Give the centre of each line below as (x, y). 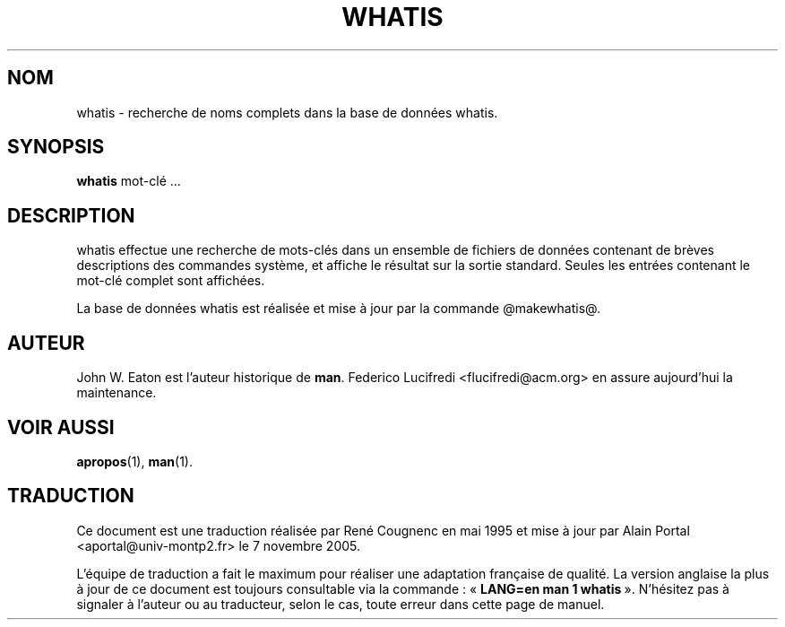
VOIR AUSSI (61, 427)
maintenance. (116, 393)
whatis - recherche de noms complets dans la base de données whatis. (287, 112)
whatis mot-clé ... (129, 181)
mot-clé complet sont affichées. (171, 281)
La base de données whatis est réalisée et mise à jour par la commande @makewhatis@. (338, 309)
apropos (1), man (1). (135, 461)
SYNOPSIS (56, 147)
